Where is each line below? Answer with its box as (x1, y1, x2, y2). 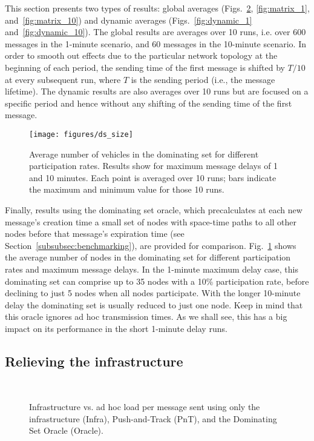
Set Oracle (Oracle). (29, 424, 103, 437)
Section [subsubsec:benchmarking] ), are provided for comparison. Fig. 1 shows (5, 239, 296, 251)
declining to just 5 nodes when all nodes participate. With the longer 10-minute (5, 287, 301, 299)
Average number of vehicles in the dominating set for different (29, 147, 259, 160)
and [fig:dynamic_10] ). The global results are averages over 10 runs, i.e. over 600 (5, 25, 306, 38)
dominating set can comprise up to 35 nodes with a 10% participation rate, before (5, 274, 309, 287)
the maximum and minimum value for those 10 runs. (29, 183, 224, 196)
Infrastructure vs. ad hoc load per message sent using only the (29, 400, 260, 413)
